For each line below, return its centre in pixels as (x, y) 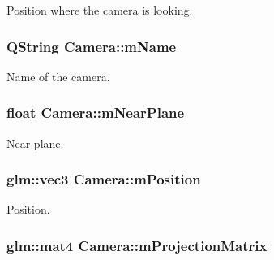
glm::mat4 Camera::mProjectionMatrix (137, 245)
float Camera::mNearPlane (96, 113)
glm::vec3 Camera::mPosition (104, 179)
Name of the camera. (58, 76)
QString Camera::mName (92, 46)
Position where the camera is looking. (100, 10)
